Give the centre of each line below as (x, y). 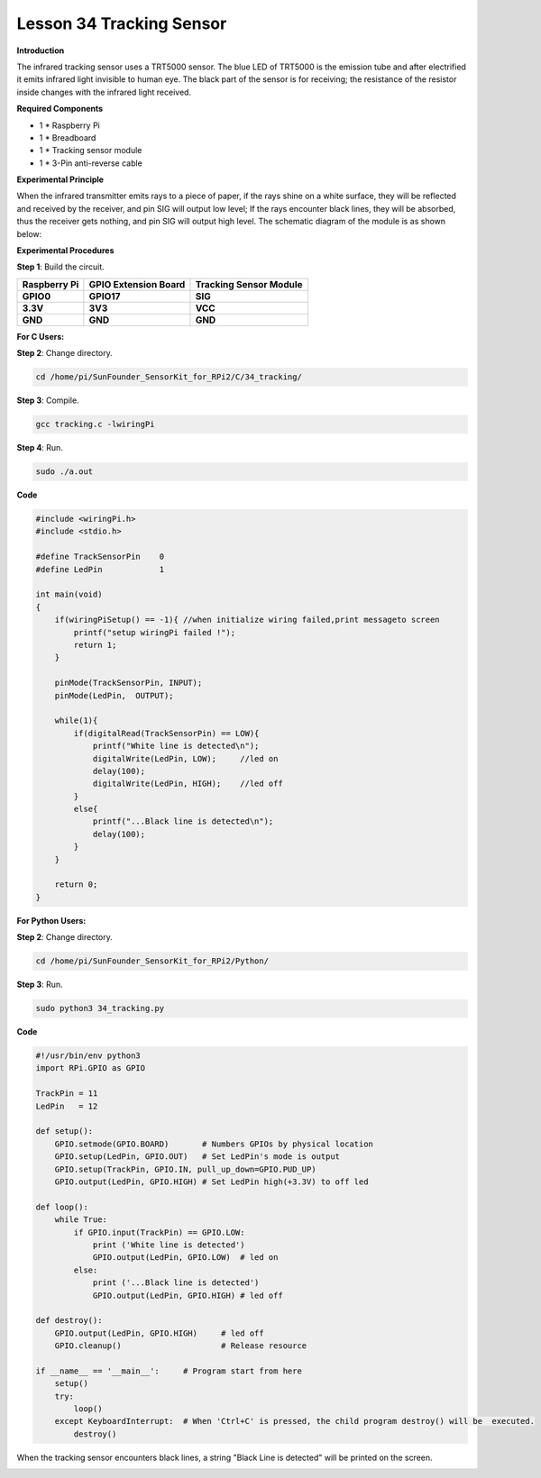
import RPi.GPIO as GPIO (91, 1068)
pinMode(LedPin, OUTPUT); (115, 695)
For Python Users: (51, 920)
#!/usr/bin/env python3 (88, 1056)
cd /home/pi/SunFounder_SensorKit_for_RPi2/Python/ (152, 961)
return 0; (76, 885)
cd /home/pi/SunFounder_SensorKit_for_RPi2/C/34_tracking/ (169, 377)
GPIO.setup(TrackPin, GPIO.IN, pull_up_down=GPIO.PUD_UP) (185, 1169)
